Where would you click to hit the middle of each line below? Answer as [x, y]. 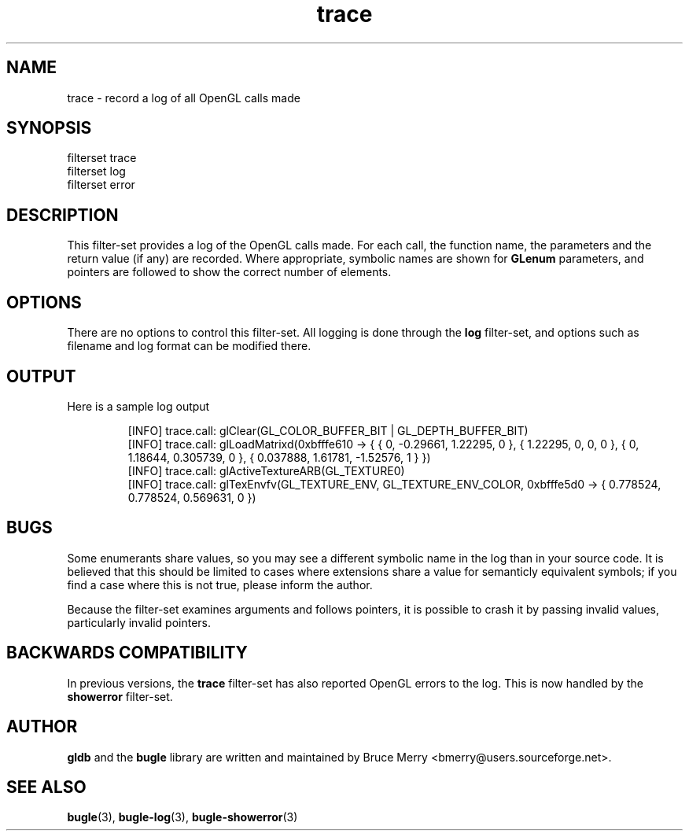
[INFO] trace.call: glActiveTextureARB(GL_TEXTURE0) [266, 470]
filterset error [101, 185]
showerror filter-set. [120, 696]
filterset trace [102, 158]
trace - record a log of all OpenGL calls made [184, 98]
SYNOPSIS [49, 128]
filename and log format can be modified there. [189, 346]
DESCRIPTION [63, 215]
